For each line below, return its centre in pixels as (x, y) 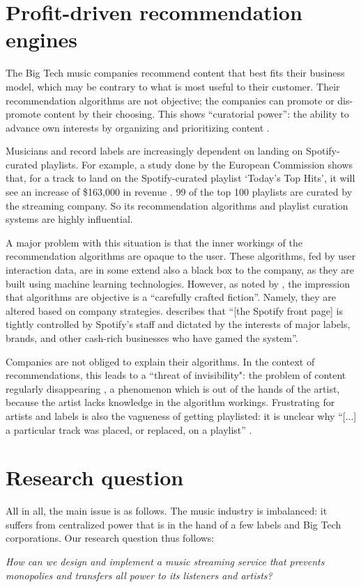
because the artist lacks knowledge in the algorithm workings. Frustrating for (170, 402)
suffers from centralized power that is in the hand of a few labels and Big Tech (174, 524)
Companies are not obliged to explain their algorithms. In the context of (160, 361)
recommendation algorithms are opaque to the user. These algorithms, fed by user (181, 256)
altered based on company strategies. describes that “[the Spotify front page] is (175, 310)
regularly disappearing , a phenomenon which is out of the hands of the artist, (173, 388)
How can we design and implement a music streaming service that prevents (165, 562)
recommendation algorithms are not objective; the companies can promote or (170, 100)
